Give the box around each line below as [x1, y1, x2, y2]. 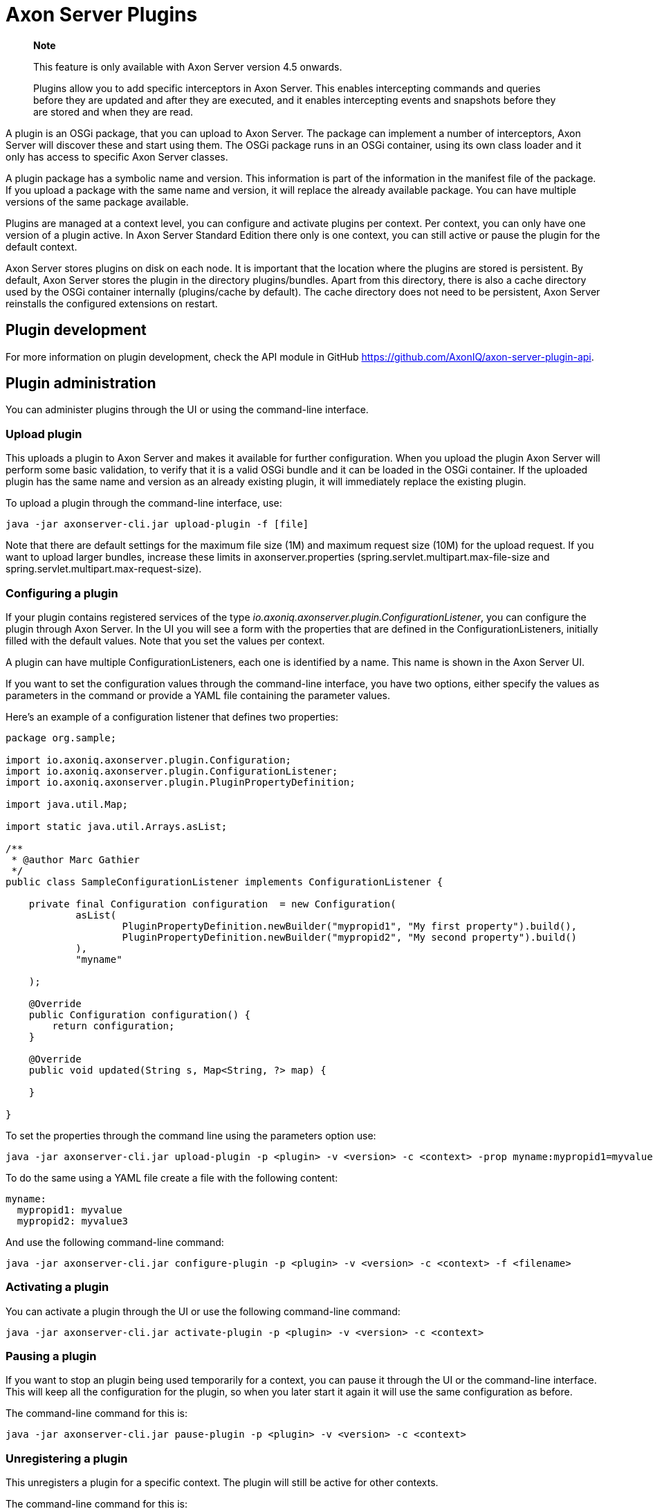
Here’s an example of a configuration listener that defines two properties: [6, 710, 339, 723]
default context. [6, 240, 77, 253]
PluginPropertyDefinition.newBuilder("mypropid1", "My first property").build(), [122, 920, 578, 932]
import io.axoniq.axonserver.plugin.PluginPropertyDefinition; [6, 776, 356, 788]
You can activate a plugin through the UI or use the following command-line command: [6, 1305, 401, 1317]
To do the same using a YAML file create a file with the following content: [6, 1171, 338, 1184]
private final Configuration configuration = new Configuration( [28, 898, 396, 910]
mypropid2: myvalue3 [17, 1215, 129, 1227]
